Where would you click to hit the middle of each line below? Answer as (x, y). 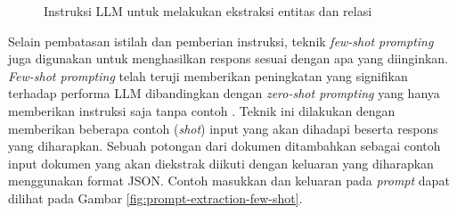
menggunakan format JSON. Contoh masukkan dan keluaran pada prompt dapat (229, 181)
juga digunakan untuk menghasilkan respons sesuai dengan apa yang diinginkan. (228, 58)
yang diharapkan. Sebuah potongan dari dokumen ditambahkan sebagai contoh (224, 146)
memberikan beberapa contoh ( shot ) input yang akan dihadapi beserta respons (223, 128)
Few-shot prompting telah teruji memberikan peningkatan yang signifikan (208, 75)
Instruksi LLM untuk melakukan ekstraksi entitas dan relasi (208, 11)
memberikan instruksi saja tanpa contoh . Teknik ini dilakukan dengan (202, 110)
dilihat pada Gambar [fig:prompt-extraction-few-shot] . (155, 198)
